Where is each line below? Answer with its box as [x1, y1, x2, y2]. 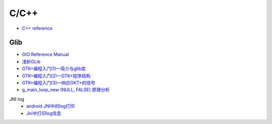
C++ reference [22, 25, 53, 31]
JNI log [9, 96, 25, 102]
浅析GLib [22, 58, 41, 65]
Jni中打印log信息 [26, 110, 61, 116]
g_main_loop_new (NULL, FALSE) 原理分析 [22, 87, 110, 93]
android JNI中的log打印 [26, 103, 75, 109]
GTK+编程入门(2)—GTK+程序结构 [22, 73, 91, 79]
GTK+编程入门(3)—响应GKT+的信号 [22, 80, 96, 86]
